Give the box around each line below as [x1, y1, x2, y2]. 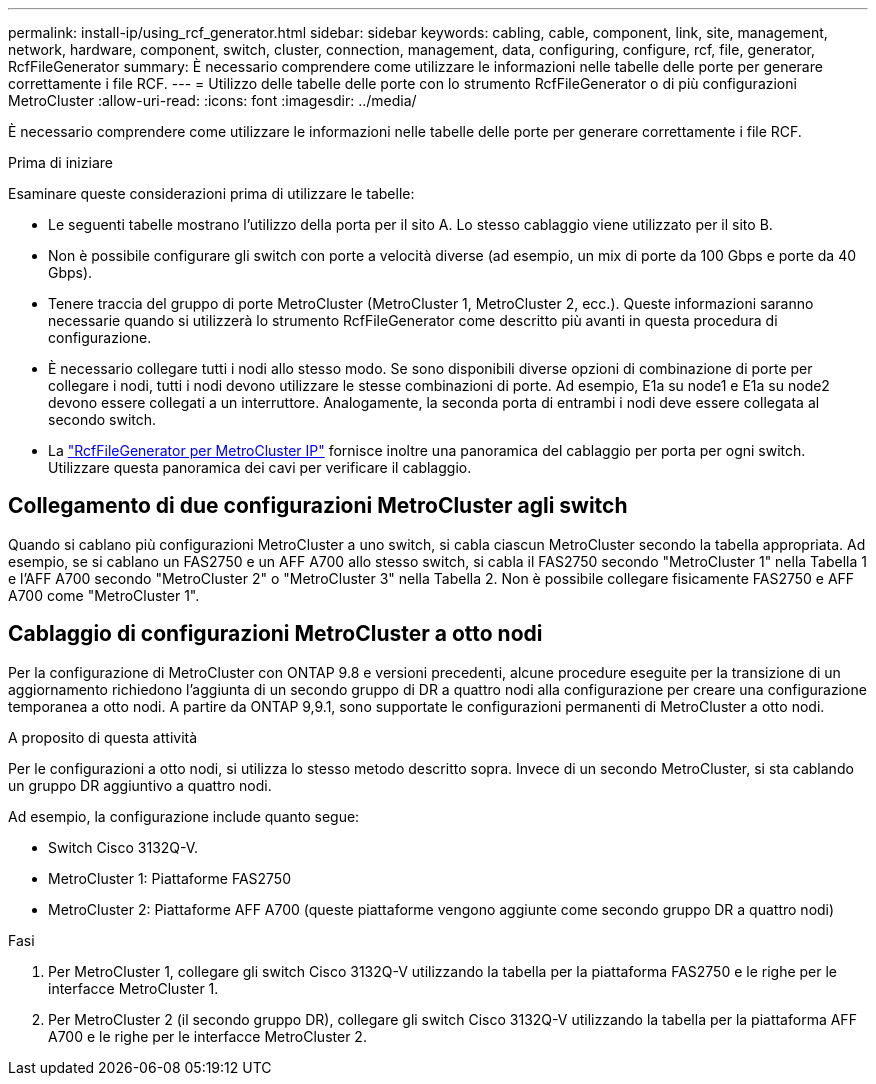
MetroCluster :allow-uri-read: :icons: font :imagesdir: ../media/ [8, 92, 417, 109]
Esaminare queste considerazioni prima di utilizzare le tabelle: [8, 185, 415, 202]
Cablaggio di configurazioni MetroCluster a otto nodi [8, 621, 543, 647]
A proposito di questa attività [8, 728, 198, 746]
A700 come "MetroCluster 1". [8, 586, 200, 604]
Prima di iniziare [8, 154, 113, 171]
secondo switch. [48, 411, 157, 428]
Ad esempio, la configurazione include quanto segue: [8, 807, 360, 825]
